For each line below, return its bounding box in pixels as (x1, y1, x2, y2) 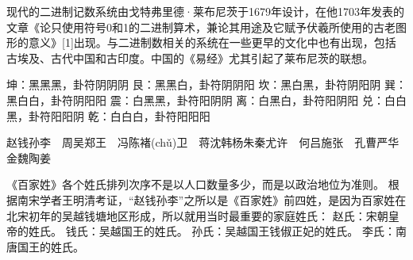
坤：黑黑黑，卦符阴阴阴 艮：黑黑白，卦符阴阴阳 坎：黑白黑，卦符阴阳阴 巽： (6, 76, 407, 93)
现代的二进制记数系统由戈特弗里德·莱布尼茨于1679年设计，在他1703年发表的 (6, 3, 404, 19)
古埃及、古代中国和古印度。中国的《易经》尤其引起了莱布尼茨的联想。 (6, 49, 373, 66)
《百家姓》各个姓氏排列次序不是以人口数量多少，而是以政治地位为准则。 (6, 176, 384, 193)
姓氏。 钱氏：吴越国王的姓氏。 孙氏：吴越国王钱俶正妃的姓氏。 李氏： (28, 223, 396, 239)
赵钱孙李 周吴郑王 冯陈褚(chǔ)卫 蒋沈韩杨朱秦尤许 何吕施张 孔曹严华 (6, 134, 399, 151)
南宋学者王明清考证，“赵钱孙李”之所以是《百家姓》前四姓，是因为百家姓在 (17, 191, 407, 208)
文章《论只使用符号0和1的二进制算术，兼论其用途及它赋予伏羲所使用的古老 (6, 18, 396, 35)
